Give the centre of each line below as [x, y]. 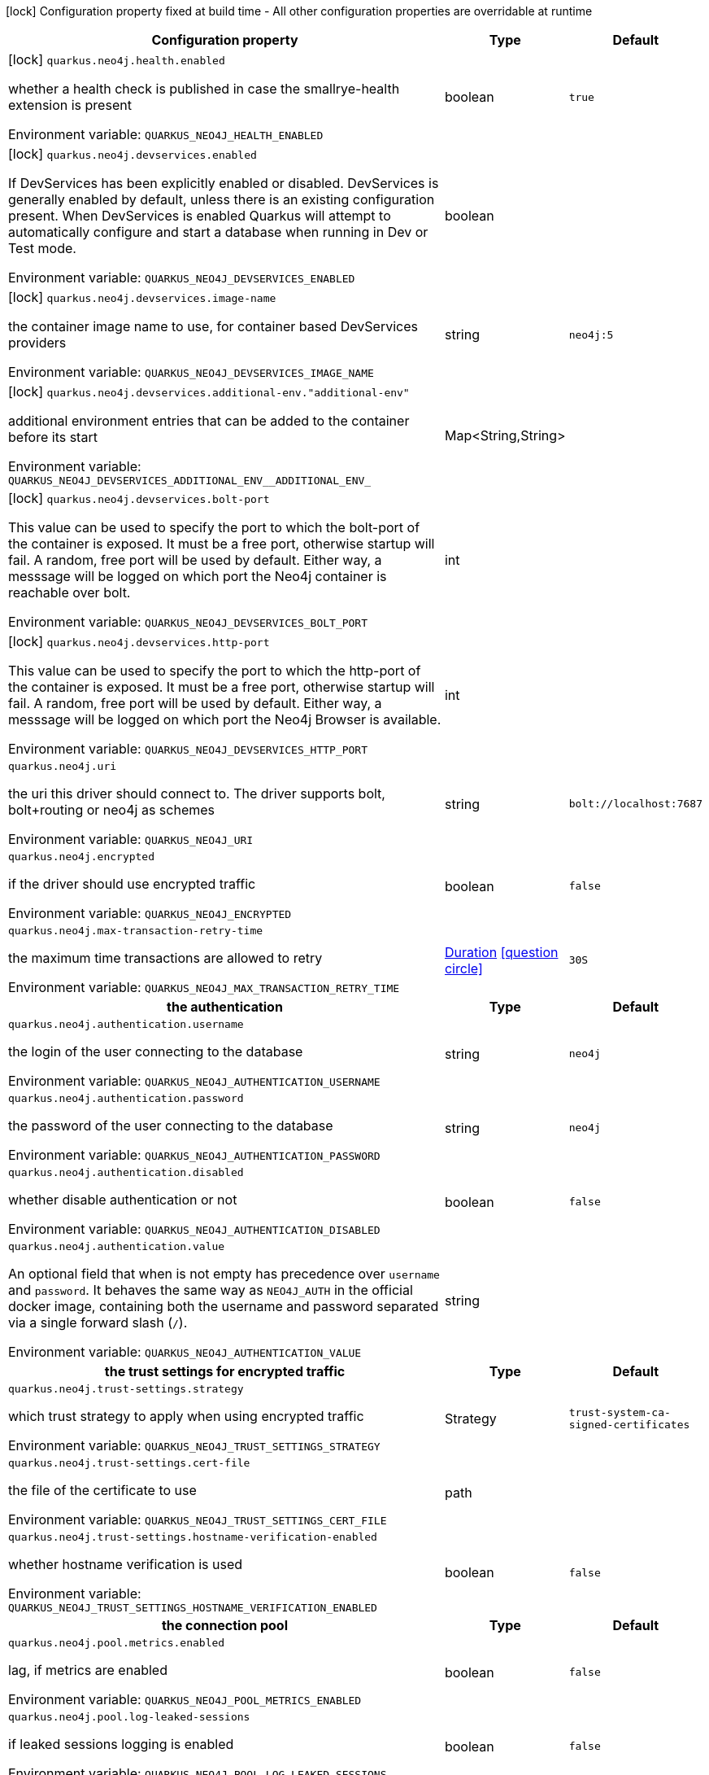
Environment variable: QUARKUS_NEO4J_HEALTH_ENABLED [166, 134]
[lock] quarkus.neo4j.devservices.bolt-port [139, 498]
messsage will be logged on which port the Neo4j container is [198, 576]
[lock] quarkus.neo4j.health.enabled [117, 59]
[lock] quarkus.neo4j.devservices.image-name [142, 297]
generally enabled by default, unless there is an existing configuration [222, 199]
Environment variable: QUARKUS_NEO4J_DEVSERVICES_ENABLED [182, 278]
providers [37, 343]
